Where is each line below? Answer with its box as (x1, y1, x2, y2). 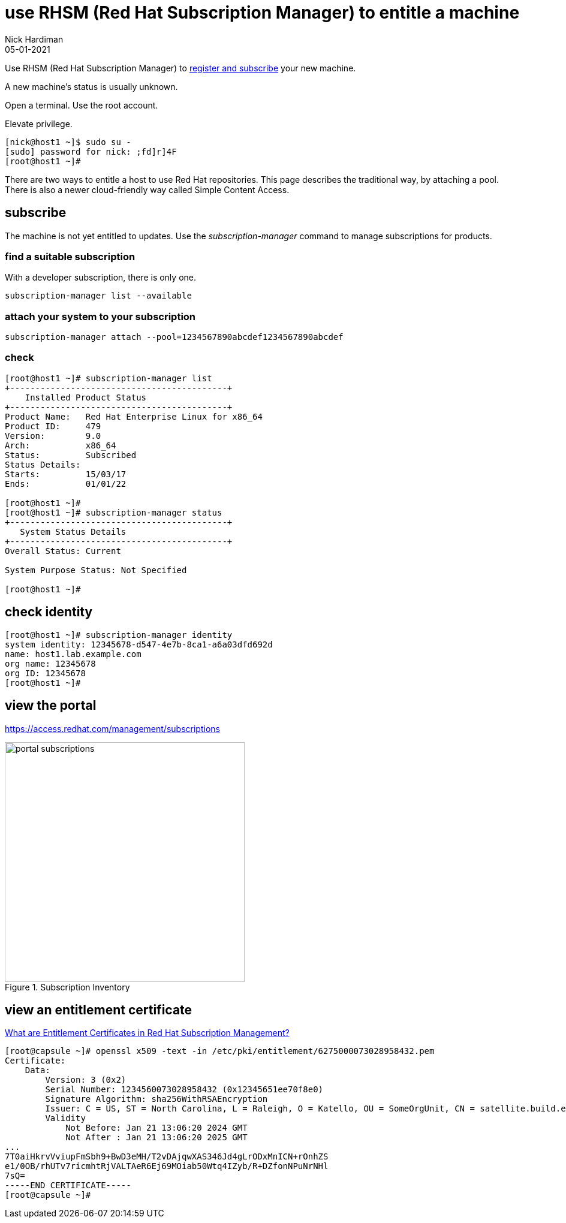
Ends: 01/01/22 (5, 478, 127, 489)
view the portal (5, 698, 97, 713)
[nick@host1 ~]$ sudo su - (5, 137, 131, 147)
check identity (5, 604, 93, 620)
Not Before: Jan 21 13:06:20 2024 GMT (65, 1123, 248, 1133)
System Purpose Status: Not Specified (5, 565, 187, 575)
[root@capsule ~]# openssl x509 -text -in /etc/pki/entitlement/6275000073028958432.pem (5, 1046, 435, 1056)
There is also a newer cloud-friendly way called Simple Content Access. (5, 184, 290, 195)
